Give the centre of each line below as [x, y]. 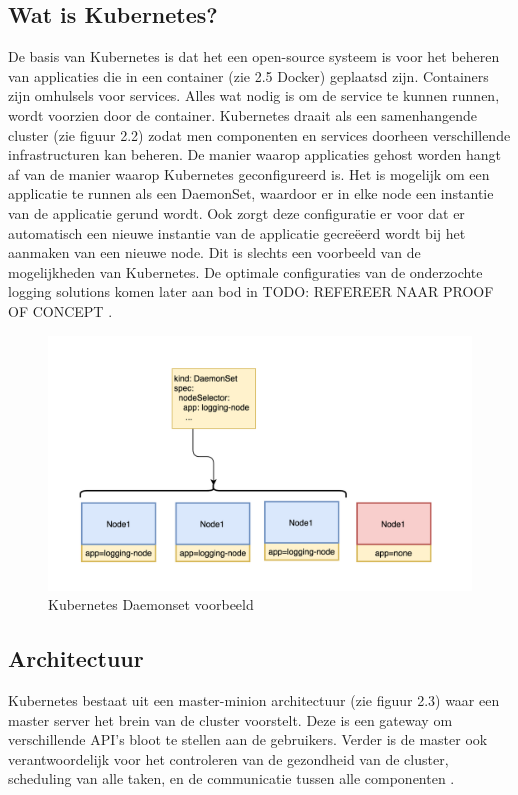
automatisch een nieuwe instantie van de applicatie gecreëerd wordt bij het [237, 232]
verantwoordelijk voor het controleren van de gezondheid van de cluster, [228, 758]
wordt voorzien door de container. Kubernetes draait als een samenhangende [243, 114]
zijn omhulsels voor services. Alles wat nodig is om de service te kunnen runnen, [254, 95]
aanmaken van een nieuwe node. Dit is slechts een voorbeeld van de [214, 252]
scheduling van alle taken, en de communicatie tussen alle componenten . [231, 778]
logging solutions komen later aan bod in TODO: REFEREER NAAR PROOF [251, 291]
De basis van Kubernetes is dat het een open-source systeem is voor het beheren [254, 56]
